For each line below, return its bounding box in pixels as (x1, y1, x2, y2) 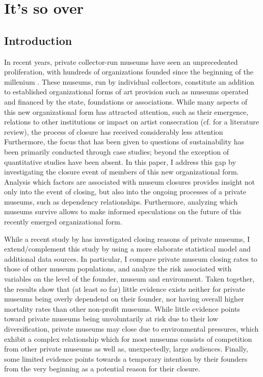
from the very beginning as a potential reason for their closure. (4, 363, 200, 374)
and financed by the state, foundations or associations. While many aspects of (4, 96, 247, 107)
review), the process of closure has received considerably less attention (4, 126, 223, 137)
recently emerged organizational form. (4, 216, 122, 227)
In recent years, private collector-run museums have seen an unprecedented (4, 56, 238, 67)
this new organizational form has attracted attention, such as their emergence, (4, 106, 249, 117)
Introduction (4, 32, 72, 48)
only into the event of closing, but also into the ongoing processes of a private (4, 186, 246, 197)
